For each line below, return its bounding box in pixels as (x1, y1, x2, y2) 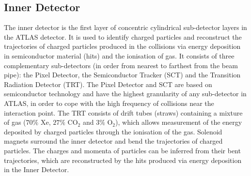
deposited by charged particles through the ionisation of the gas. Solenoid (4, 126, 222, 136)
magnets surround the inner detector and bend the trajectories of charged (4, 136, 223, 146)
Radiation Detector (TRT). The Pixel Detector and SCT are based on (4, 79, 212, 89)
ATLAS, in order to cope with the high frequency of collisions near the (4, 98, 214, 108)
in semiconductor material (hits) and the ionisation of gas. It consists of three (4, 50, 235, 60)
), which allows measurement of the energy (115, 117, 242, 127)
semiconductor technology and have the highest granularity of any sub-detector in (4, 88, 247, 99)
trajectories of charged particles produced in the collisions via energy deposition (4, 41, 241, 51)
